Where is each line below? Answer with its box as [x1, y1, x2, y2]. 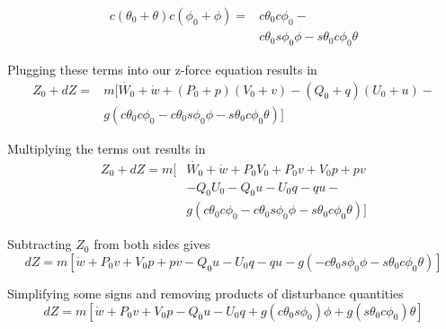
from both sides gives [94, 235, 210, 253]
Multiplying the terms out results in [7, 138, 206, 157]
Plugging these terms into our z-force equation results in [7, 59, 317, 78]
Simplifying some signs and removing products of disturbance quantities [7, 284, 404, 303]
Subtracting [7, 235, 72, 253]
